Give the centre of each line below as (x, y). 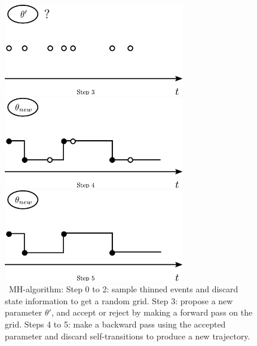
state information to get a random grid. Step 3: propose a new (119, 300)
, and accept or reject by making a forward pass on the (152, 312)
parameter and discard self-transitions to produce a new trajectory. (128, 336)
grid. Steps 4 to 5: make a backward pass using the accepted (115, 324)
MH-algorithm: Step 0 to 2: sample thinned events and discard (123, 289)
